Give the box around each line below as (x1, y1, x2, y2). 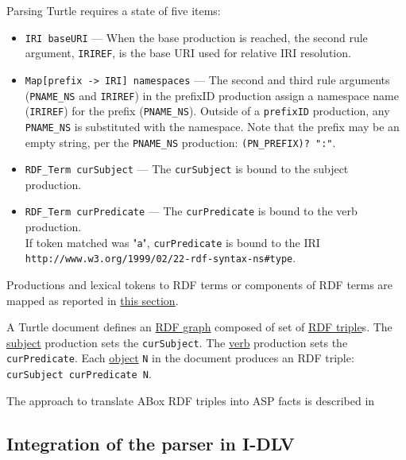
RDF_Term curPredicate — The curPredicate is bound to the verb (25, 203, 358, 219)
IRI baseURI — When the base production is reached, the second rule (25, 29, 368, 45)
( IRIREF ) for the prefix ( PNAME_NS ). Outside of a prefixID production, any (25, 102, 390, 119)
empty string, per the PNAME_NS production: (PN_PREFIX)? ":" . (25, 133, 336, 150)
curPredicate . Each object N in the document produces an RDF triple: (6, 350, 354, 366)
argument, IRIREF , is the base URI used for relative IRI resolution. (25, 44, 351, 61)
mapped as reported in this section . (6, 292, 179, 308)
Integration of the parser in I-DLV (6, 431, 295, 455)
